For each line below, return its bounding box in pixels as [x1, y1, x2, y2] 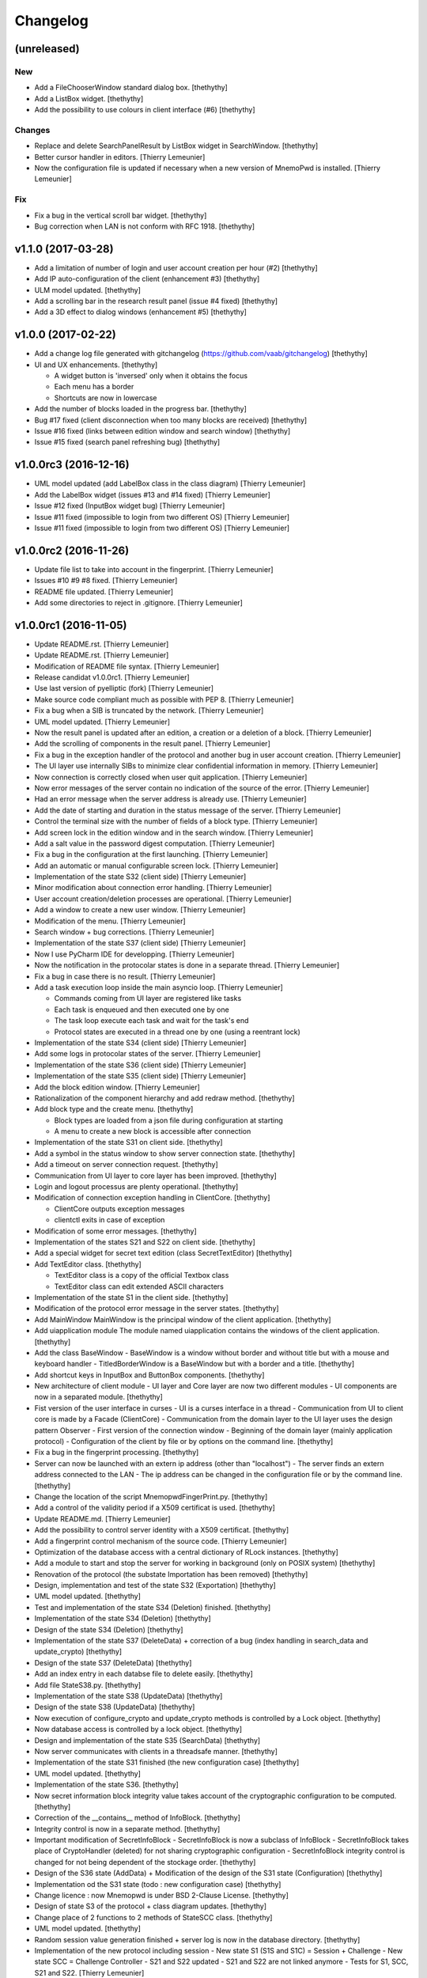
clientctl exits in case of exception [54, 1215, 165, 1225]
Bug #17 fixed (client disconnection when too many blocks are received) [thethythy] [34, 415, 308, 425]
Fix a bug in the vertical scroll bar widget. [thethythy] [34, 210, 207, 220]
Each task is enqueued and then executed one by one [54, 1005, 229, 1014]
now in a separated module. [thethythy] [34, 1393, 164, 1402]
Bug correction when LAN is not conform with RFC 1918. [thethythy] [34, 222, 255, 231]
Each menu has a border [54, 382, 134, 392]
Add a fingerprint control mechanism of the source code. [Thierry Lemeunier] [34, 1536, 288, 1546]
